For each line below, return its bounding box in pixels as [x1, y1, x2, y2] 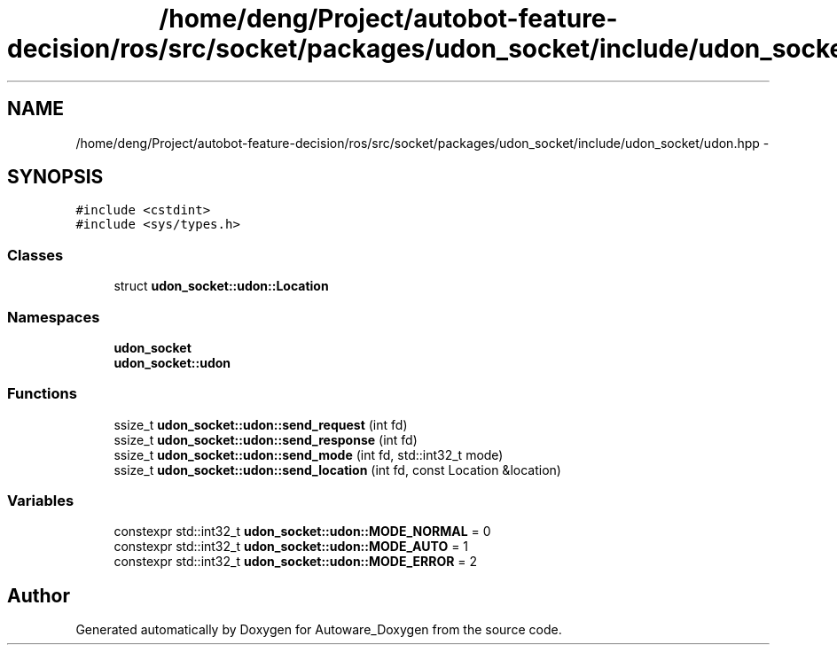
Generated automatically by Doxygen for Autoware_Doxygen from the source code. [75, 622, 562, 638]
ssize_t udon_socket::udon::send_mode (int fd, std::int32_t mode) [113, 446, 504, 462]
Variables [7, 492, 74, 510]
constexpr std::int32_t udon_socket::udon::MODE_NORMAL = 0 [113, 524, 491, 539]
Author [7, 584, 70, 607]
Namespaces [7, 307, 100, 326]
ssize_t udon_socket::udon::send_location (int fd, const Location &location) [113, 462, 561, 477]
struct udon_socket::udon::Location [113, 278, 329, 294]
